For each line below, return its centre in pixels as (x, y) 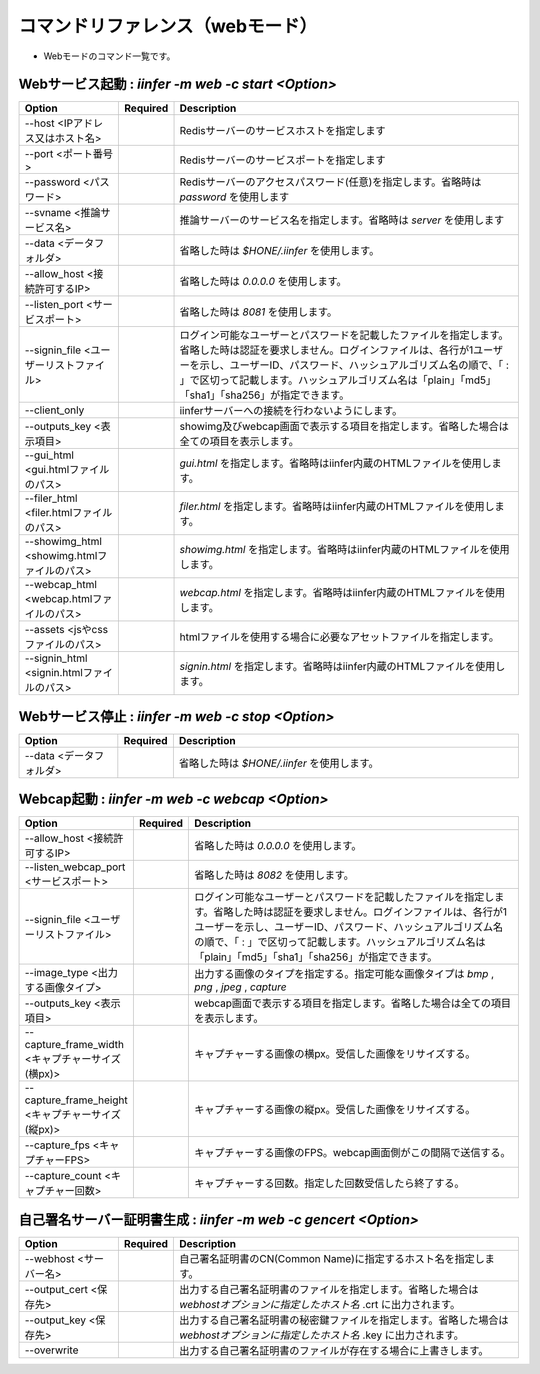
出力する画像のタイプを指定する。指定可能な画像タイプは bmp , (344, 974)
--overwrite (51, 1350)
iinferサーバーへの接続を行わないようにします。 (291, 411)
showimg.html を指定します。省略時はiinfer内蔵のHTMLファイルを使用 (344, 550)
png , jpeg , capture (240, 987)
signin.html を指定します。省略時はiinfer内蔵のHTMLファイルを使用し (342, 667)
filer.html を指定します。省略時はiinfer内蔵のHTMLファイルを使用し (337, 507)
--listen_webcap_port (75, 867)
